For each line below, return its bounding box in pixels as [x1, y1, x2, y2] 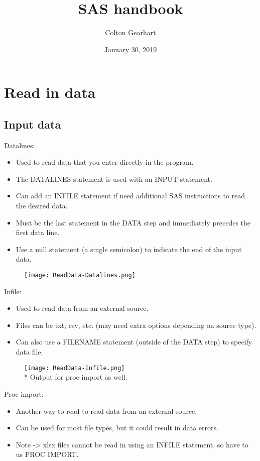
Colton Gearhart [105, 27, 156, 38]
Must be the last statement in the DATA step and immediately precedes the [16, 217, 251, 227]
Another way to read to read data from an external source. [16, 405, 197, 416]
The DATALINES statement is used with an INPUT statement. [16, 173, 212, 184]
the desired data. [16, 200, 68, 211]
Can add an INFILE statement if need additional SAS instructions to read [16, 190, 245, 201]
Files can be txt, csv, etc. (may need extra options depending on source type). [16, 319, 256, 330]
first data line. [16, 227, 60, 238]
